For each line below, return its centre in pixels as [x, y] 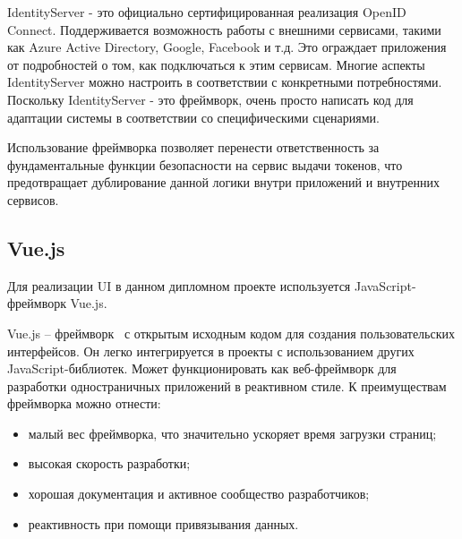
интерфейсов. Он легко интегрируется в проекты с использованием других [211, 351]
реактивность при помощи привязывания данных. [163, 523]
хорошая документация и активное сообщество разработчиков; [199, 494]
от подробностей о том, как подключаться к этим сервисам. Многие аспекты [216, 64]
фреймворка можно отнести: [84, 403]
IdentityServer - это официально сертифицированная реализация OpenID [207, 12]
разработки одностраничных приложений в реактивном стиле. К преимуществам [227, 385]
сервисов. [33, 199]
